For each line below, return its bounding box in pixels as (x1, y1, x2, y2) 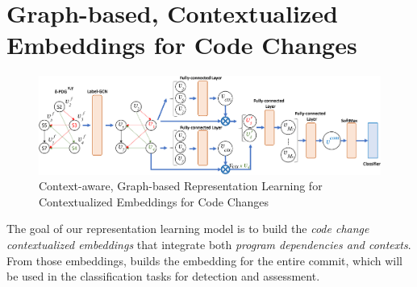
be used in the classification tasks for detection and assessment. (6, 268, 320, 285)
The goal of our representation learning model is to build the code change (6, 220, 369, 237)
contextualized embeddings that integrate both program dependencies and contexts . (6, 235, 411, 252)
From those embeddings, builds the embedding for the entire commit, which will (6, 252, 402, 268)
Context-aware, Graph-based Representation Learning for (39, 177, 323, 194)
